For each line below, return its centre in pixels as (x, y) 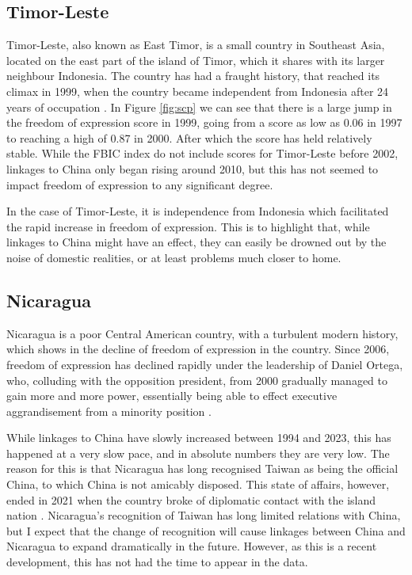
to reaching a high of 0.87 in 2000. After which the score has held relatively (189, 137)
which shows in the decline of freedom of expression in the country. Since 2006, (198, 349)
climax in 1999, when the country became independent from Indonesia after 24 (198, 91)
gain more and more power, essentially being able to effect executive (172, 396)
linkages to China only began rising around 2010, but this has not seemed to (193, 168)
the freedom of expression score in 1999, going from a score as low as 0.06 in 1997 (204, 122)
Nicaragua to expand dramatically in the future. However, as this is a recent (192, 546)
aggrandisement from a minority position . (109, 411)
